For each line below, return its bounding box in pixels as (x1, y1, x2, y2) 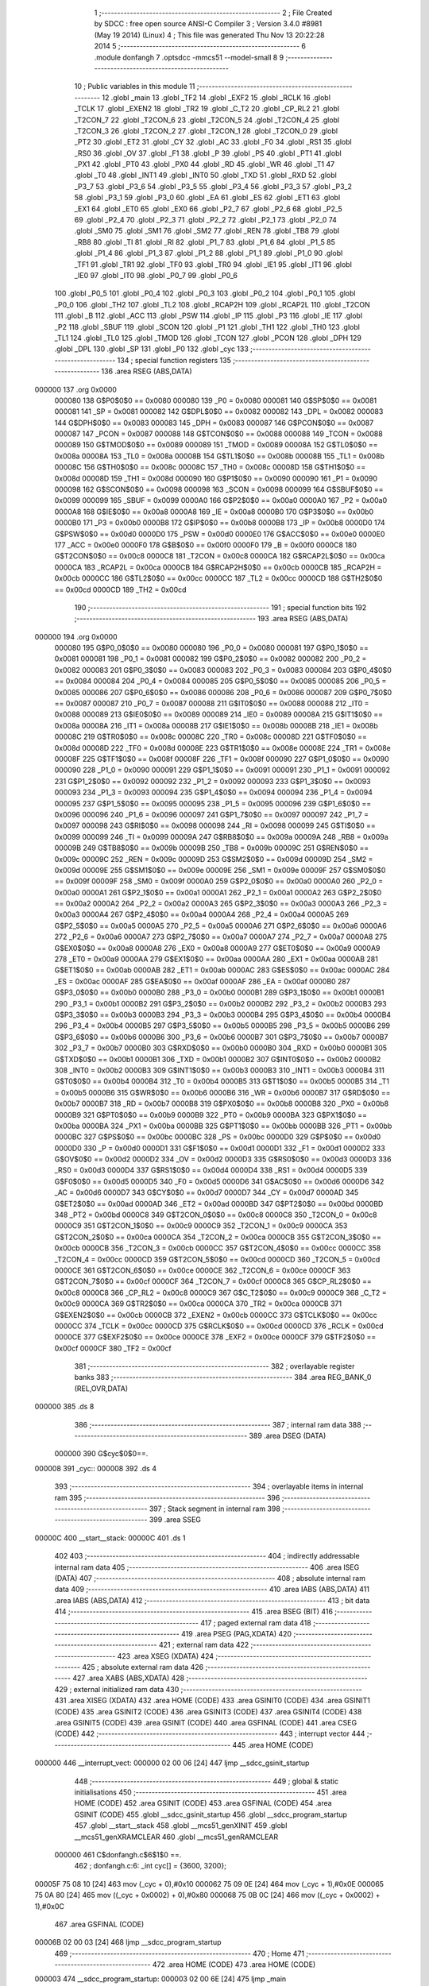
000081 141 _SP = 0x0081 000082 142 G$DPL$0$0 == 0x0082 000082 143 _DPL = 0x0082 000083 (54, 407, 384, 416)
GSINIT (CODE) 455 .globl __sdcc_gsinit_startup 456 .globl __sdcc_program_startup (74, 1810, 347, 1819)
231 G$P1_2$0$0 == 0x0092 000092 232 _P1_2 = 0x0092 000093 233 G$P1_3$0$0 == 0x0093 (54, 776, 371, 786)
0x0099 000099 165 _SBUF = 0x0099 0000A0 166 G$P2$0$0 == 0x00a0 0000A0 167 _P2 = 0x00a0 (54, 496, 388, 505)
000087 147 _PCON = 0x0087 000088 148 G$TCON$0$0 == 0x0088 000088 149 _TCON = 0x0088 (54, 429, 383, 439)
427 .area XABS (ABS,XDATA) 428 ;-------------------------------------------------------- (72, 1673, 369, 1683)
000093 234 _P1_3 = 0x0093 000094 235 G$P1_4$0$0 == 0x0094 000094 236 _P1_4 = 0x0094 (54, 787, 373, 798)
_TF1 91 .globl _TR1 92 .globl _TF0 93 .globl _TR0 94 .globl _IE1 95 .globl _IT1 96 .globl (74, 259, 353, 269)
